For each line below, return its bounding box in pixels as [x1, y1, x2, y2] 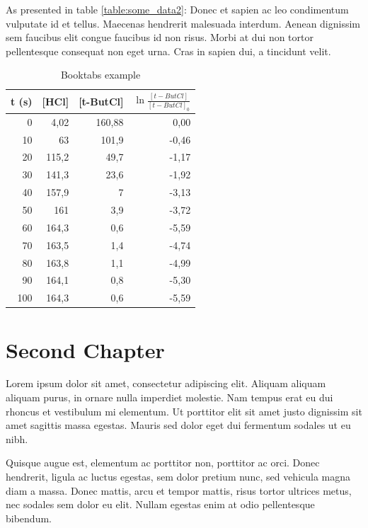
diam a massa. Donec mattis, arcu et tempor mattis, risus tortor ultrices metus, [6, 483, 352, 498]
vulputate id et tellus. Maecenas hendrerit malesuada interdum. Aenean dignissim [6, 16, 361, 30]
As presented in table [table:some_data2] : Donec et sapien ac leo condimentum [6, 2, 349, 16]
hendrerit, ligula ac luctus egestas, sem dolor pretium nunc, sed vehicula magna [6, 469, 351, 484]
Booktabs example [60, 67, 141, 82]
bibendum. [6, 510, 52, 525]
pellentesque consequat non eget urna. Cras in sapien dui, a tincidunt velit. [6, 43, 331, 58]
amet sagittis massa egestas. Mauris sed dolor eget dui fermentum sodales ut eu [6, 418, 351, 432]
